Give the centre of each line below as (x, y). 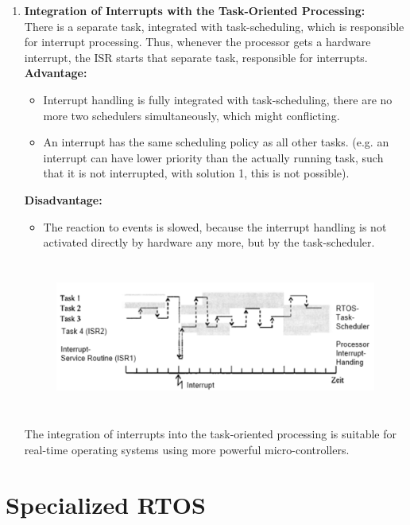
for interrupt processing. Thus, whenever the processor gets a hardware (197, 42)
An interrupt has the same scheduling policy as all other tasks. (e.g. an (216, 142)
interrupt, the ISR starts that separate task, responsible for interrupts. (196, 57)
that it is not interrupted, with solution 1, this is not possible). (196, 173)
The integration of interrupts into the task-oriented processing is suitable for (210, 434)
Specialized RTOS (106, 504)
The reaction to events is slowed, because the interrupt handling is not (215, 226)
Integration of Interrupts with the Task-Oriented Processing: (195, 10)
